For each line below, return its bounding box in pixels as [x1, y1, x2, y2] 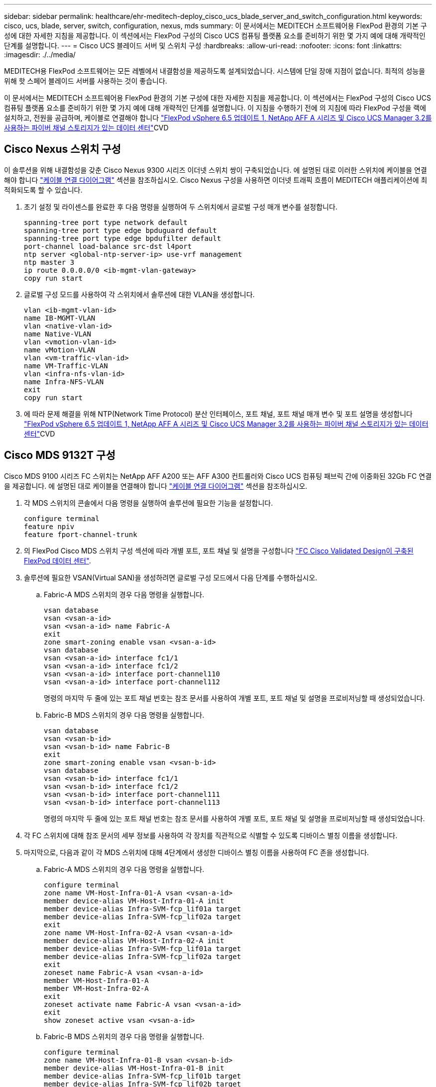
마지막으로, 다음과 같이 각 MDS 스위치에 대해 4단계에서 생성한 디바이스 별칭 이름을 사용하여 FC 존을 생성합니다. [24, 848, 369, 857]
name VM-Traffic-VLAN [24, 361, 108, 370]
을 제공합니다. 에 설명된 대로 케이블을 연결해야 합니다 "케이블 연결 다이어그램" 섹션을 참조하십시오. [4, 481, 308, 490]
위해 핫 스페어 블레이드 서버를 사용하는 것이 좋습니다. [4, 77, 167, 85]
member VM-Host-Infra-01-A [44, 976, 149, 984]
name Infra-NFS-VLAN [24, 377, 104, 386]
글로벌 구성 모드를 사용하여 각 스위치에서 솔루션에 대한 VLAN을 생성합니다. [24, 290, 255, 299]
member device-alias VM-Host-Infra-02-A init [44, 936, 224, 945]
